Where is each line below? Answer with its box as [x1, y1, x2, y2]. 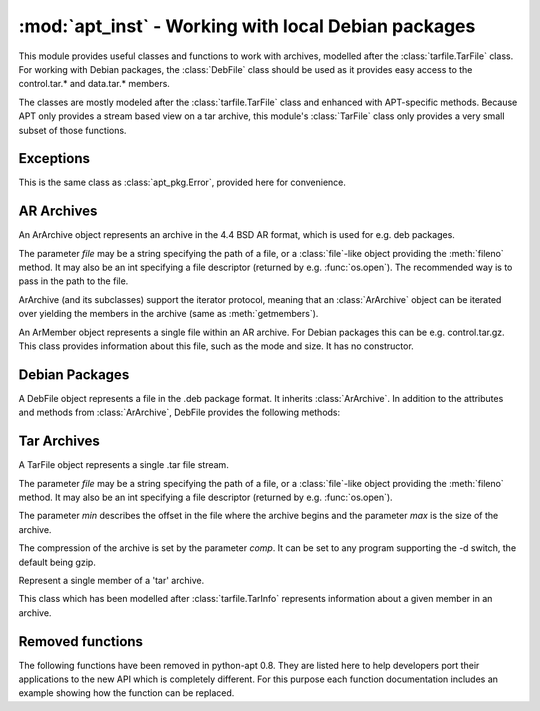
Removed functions [18, 633, 144, 650]
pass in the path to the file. [18, 275, 129, 287]
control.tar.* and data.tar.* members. [18, 78, 170, 90]
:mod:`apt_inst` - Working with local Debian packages [18, 15, 476, 37]
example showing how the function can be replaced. [18, 687, 235, 699]
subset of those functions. [18, 124, 127, 136]
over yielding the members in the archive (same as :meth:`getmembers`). [18, 308, 319, 320]
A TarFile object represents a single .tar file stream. [18, 459, 229, 471]
